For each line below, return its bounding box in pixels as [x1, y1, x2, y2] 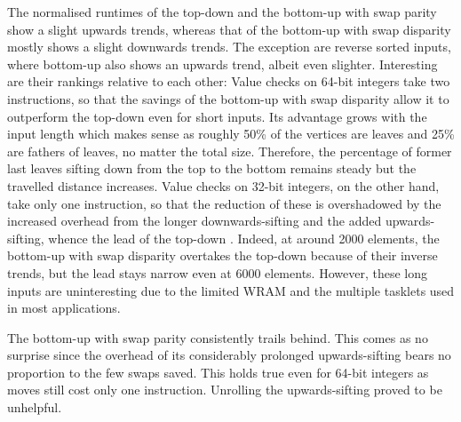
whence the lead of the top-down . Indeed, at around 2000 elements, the [48, 228, 440, 247]
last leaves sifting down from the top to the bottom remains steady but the [7, 159, 417, 178]
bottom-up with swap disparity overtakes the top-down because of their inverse [7, 246, 438, 265]
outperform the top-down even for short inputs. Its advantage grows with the [7, 107, 427, 125]
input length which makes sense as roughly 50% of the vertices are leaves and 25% [7, 124, 455, 143]
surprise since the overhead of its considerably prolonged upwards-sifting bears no [7, 346, 451, 364]
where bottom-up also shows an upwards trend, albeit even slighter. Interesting [7, 54, 438, 73]
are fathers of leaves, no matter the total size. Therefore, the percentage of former [7, 141, 452, 160]
